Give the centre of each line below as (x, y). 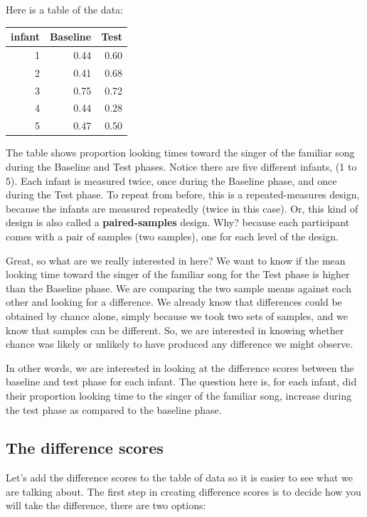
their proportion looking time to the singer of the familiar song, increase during (179, 395)
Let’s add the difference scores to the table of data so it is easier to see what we (180, 478)
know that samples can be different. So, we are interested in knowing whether (175, 330)
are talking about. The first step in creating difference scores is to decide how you (183, 491)
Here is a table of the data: (64, 9)
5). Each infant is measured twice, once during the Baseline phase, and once (171, 180)
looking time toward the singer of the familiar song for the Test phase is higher (178, 274)
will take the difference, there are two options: (106, 505)
